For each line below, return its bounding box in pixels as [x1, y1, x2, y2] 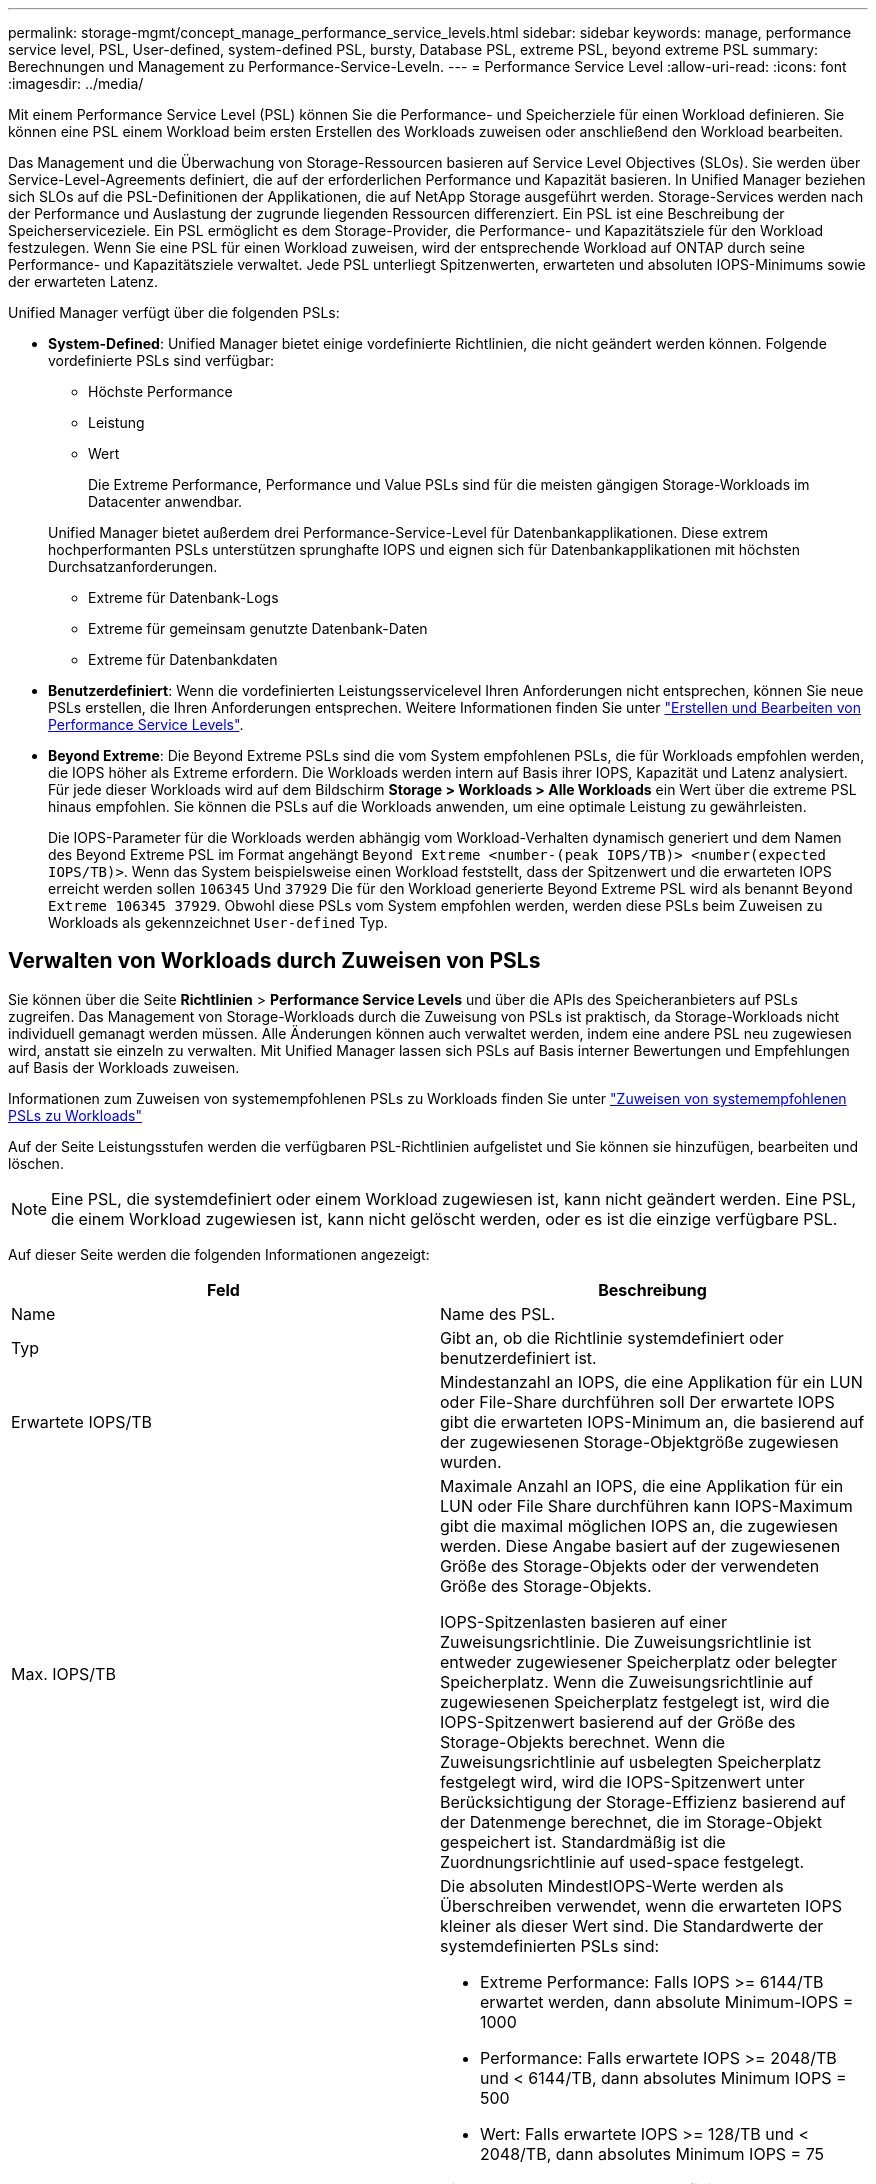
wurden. [440, 1451, 502, 1472]
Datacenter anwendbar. [88, 493, 243, 510]
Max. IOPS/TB [11, 1663, 116, 1684]
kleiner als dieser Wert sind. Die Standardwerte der [440, 1915, 824, 1936]
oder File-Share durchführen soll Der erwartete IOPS [440, 1391, 835, 1412]
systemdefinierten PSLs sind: [440, 1935, 660, 1956]
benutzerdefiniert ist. [440, 1347, 597, 1368]
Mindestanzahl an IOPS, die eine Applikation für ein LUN [440, 1371, 863, 1392]
